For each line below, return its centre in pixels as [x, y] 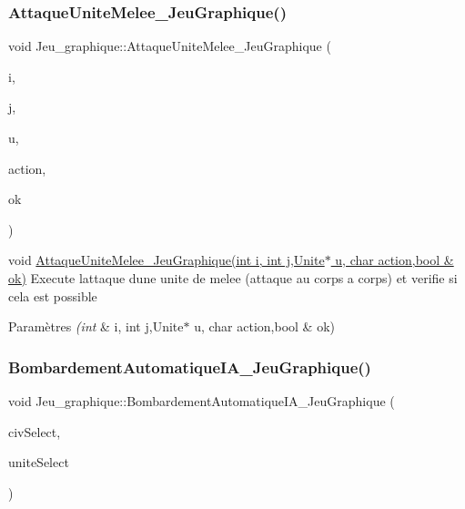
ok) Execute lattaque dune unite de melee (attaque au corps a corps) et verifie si [233, 277]
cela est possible [53, 295]
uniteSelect [39, 462]
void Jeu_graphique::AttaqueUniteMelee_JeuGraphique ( [170, 46]
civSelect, [35, 431]
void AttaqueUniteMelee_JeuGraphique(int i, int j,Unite [167, 260]
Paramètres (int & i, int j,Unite [96, 326]
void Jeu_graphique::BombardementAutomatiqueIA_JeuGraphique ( [202, 400]
